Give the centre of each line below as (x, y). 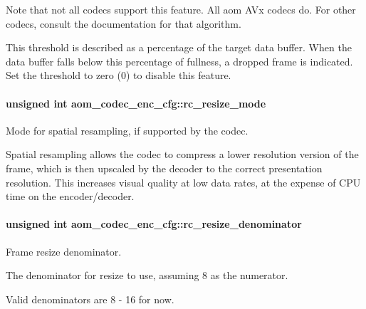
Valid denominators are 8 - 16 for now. (90, 299)
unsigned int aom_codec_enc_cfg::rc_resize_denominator (154, 224)
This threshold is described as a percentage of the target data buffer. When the (179, 47)
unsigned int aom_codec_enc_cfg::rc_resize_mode (136, 103)
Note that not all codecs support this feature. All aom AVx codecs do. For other (181, 9)
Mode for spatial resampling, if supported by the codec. (127, 130)
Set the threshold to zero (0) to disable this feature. (119, 75)
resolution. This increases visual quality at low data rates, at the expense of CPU (183, 182)
